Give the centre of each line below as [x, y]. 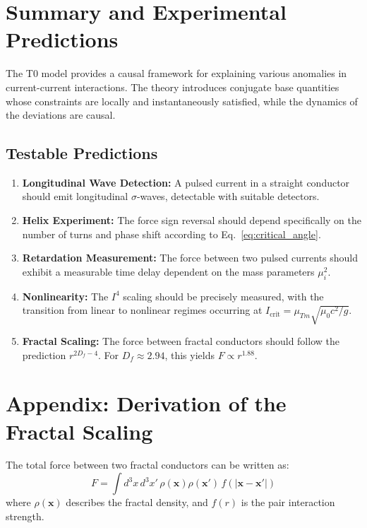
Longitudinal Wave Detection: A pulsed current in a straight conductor [186, 182]
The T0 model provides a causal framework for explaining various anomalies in [176, 73]
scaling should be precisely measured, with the [223, 296]
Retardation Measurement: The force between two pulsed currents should [190, 258]
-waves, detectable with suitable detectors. [228, 196]
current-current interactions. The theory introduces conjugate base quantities [173, 87]
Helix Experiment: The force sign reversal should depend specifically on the [192, 220]
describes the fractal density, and [137, 502]
